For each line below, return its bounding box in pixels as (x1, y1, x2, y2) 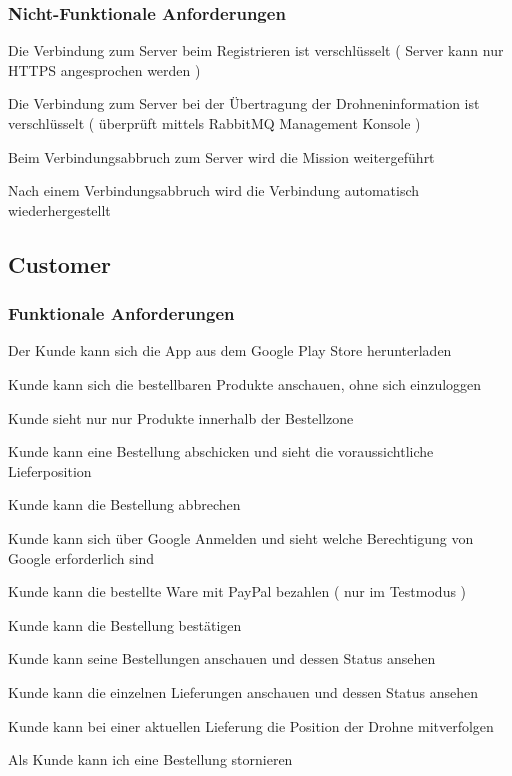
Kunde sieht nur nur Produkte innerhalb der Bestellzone (8, 407, 354, 428)
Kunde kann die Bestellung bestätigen (8, 614, 242, 635)
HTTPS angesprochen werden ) (8, 59, 201, 80)
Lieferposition (8, 460, 92, 481)
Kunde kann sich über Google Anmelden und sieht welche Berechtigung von (8, 527, 474, 548)
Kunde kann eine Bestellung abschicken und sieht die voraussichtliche (8, 441, 434, 462)
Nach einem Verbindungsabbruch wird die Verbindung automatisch (8, 180, 420, 201)
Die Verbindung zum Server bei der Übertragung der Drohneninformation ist (8, 93, 480, 114)
